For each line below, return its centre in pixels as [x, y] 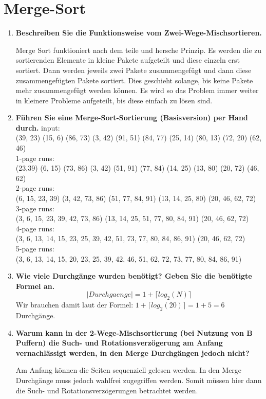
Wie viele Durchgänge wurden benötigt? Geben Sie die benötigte [134, 276]
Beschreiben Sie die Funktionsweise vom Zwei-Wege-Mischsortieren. [139, 33]
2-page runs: [35, 188]
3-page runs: [35, 208]
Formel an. [35, 286]
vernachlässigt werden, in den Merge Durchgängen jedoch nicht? [132, 352]
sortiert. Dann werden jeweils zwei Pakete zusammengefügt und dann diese [134, 70]
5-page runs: [35, 248]
